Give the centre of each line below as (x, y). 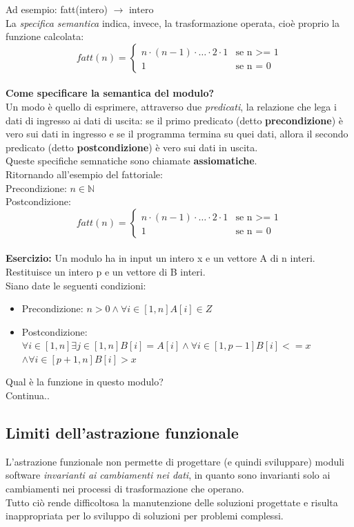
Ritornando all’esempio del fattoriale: (84, 174)
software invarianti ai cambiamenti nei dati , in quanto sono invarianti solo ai (168, 475)
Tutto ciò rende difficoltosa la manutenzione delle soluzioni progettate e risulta (172, 502)
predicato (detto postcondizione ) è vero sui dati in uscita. (132, 147)
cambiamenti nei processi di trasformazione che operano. (125, 489)
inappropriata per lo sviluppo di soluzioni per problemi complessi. (145, 516)
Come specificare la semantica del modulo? (110, 93)
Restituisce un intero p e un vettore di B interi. (106, 271)
